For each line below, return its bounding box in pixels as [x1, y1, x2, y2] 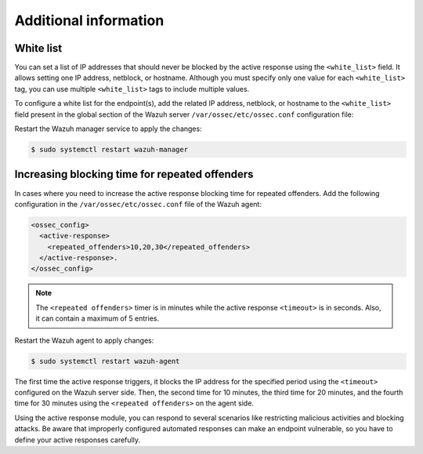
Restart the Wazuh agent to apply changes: [14, 336, 154, 345]
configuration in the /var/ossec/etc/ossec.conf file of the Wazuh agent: [14, 199, 262, 209]
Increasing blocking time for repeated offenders [14, 168, 254, 181]
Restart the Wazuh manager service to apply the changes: [14, 124, 203, 133]
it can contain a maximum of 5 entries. [35, 314, 160, 323]
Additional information [14, 12, 164, 29]
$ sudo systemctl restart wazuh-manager [31, 145, 188, 154]
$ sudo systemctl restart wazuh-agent [31, 357, 180, 365]
